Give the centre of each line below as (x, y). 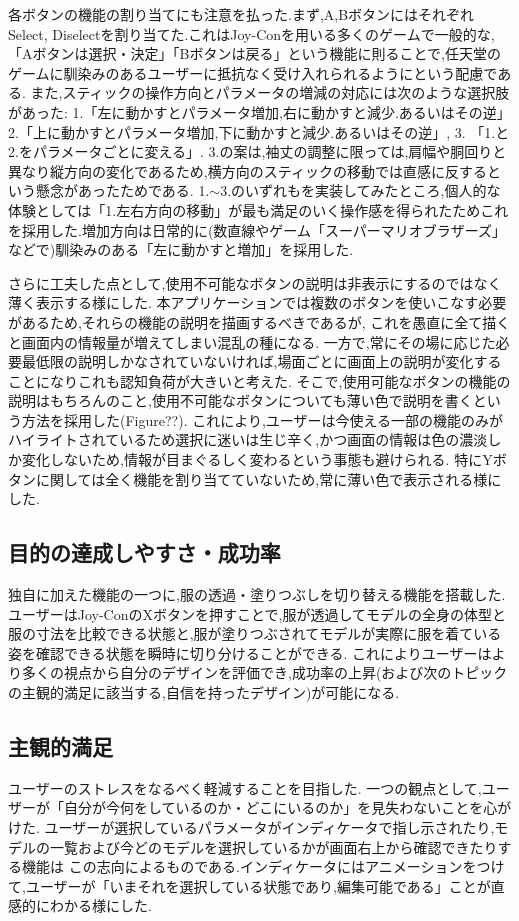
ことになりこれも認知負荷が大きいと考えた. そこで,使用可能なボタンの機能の (259, 380)
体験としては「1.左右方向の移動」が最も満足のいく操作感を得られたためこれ (258, 209)
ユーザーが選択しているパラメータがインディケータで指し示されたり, (269, 827)
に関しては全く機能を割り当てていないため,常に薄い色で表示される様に (268, 478)
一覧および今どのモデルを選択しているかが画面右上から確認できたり (273, 846)
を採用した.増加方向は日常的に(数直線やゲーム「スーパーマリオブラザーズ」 (257, 229)
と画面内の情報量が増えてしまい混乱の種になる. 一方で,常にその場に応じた (252, 341)
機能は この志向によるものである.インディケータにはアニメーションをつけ (263, 866)
